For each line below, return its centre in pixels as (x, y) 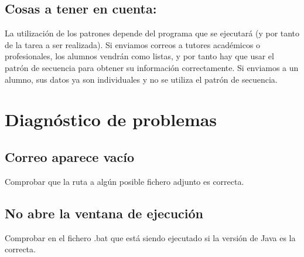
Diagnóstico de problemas (111, 119)
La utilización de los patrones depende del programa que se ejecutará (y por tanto (152, 33)
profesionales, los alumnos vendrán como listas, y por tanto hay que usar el (139, 56)
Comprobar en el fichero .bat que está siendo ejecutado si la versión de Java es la (150, 237)
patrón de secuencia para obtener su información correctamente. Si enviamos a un (152, 67)
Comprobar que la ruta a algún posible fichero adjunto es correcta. (124, 181)
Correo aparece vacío (70, 156)
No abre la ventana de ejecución (104, 213)
